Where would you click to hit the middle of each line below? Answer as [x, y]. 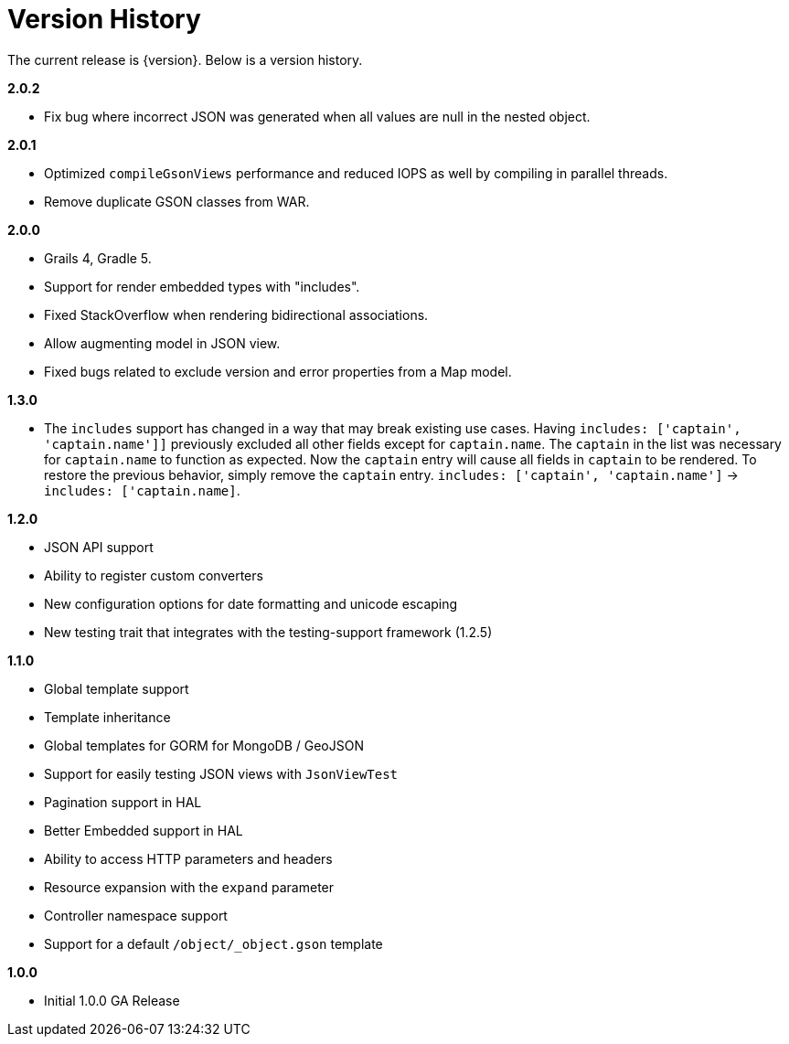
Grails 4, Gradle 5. [98, 258]
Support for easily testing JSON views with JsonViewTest [221, 773]
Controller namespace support [136, 915]
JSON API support [99, 547]
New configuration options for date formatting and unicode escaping [251, 603]
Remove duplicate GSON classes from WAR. [177, 201]
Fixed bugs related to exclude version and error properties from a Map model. [278, 371]
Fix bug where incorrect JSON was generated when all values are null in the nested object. [317, 116]
